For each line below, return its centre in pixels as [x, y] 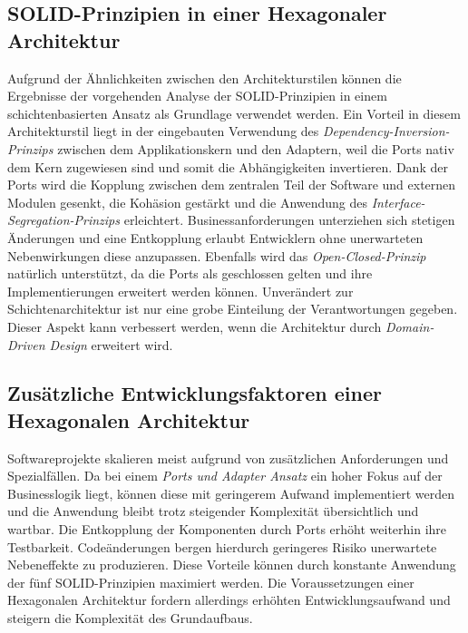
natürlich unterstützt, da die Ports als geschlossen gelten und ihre [190, 273]
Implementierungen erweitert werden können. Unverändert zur [180, 291]
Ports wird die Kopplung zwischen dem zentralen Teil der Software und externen [232, 185]
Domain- [409, 326]
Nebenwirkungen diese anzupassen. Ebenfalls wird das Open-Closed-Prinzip [217, 255]
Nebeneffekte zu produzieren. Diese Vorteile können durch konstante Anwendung [232, 565]
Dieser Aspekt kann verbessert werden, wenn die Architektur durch [195, 326]
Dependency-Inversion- [386, 131]
